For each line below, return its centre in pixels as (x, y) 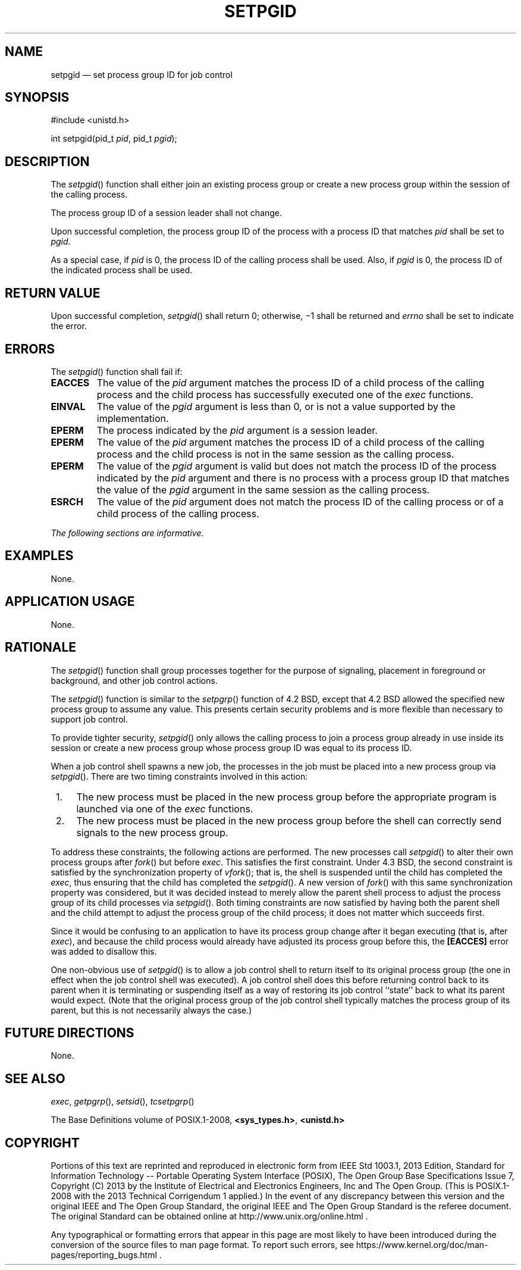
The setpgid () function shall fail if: (117, 371)
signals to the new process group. (152, 832)
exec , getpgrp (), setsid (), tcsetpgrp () (123, 1102)
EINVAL (68, 406)
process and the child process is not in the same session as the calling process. (275, 454)
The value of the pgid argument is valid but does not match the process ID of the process (296, 466)
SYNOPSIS (37, 98)
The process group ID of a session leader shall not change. (167, 213)
